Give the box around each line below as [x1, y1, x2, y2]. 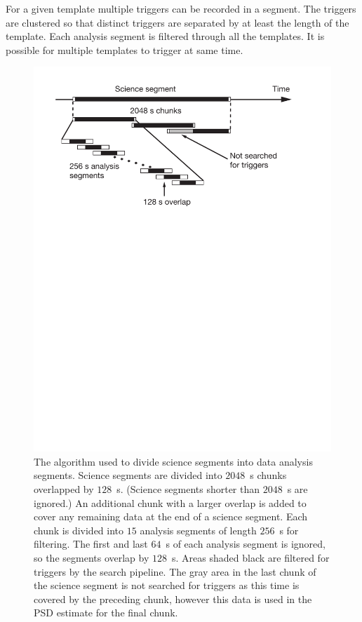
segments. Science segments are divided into [34, 468, 222, 482]
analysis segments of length [140, 522, 257, 537]
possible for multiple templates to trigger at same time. [6, 42, 243, 57]
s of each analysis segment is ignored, [166, 536, 326, 551]
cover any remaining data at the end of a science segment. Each [34, 509, 308, 524]
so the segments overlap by [34, 550, 149, 565]
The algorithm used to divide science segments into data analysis [34, 454, 313, 468]
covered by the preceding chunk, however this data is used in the [34, 591, 312, 606]
